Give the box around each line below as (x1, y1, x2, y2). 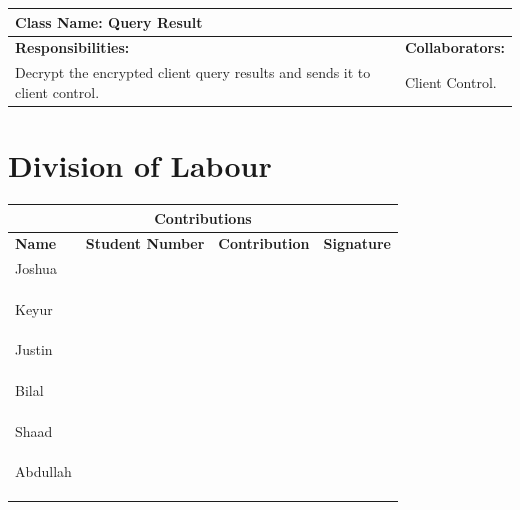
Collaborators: (404, 37, 505, 58)
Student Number (85, 233, 205, 254)
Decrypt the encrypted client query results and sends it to (15, 62, 371, 83)
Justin (15, 339, 53, 360)
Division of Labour (8, 145, 272, 186)
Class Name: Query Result (15, 11, 203, 32)
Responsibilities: (15, 37, 130, 58)
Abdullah (15, 461, 72, 482)
